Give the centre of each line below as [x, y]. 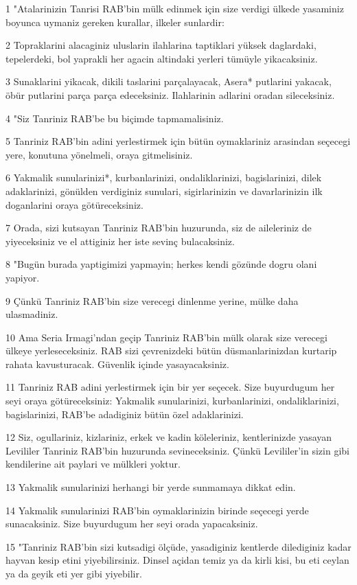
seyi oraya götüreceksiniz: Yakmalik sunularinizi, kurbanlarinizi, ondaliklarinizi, [172, 401]
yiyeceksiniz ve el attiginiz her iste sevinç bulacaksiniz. [120, 241]
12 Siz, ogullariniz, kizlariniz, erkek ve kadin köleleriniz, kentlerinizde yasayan [169, 437]
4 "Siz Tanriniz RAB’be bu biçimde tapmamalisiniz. [115, 118]
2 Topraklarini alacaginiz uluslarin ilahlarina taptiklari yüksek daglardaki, [161, 45]
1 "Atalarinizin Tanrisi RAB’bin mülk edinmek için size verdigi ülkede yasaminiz [175, 8]
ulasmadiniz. [32, 314]
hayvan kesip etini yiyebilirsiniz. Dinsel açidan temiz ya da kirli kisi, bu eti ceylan [177, 560]
